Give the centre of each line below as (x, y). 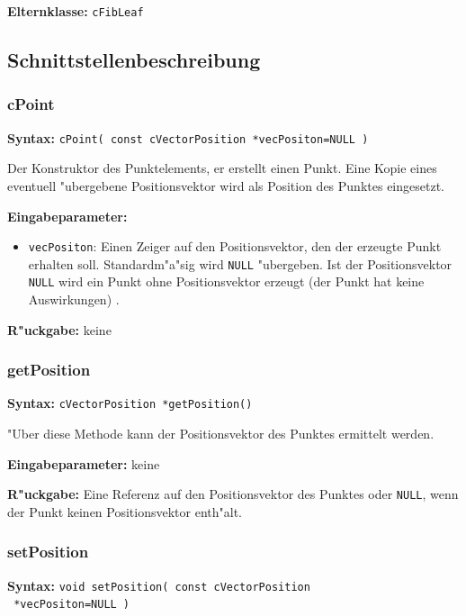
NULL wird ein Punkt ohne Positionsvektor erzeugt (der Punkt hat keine (226, 281)
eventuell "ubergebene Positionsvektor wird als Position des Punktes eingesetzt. (226, 185)
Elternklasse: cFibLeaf (76, 11)
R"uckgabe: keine (59, 329)
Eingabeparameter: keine (84, 463)
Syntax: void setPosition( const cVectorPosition (159, 585)
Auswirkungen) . (74, 299)
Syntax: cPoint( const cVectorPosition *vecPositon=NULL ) (188, 137)
